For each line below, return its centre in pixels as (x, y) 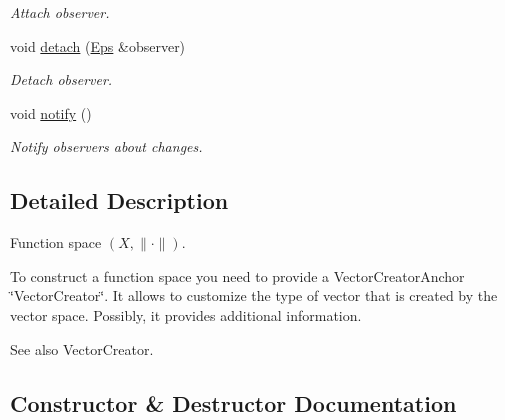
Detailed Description (119, 200)
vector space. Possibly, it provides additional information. (186, 314)
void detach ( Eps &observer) (98, 45)
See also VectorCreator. (82, 348)
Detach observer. (61, 79)
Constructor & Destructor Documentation (233, 402)
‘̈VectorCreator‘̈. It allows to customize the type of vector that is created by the (254, 295)
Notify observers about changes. (106, 146)
